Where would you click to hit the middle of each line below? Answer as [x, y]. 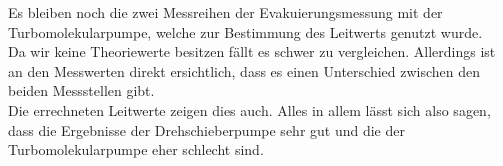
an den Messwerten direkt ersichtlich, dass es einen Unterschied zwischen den [244, 70]
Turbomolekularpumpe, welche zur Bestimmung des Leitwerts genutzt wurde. [245, 31]
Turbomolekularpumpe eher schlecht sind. [136, 149]
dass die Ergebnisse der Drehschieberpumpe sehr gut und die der [206, 129]
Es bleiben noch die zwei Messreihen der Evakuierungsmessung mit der [225, 12]
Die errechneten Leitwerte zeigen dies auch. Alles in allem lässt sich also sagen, [249, 109]
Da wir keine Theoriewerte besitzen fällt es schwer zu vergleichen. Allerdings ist [252, 51]
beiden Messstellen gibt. [81, 90]
